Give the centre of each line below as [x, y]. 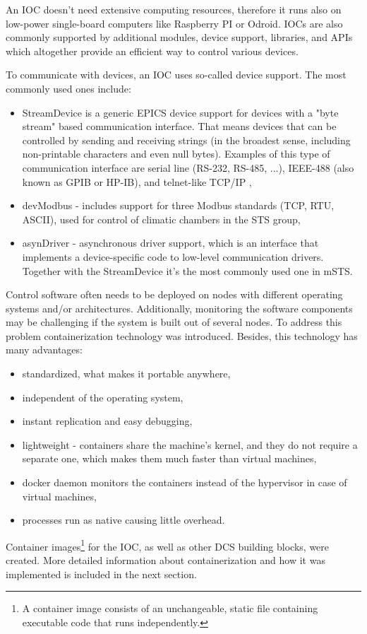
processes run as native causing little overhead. [124, 520]
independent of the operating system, [103, 397]
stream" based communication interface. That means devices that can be [179, 126]
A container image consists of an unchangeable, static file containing [170, 608]
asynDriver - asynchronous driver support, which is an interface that [170, 243]
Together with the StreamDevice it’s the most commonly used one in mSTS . [187, 270]
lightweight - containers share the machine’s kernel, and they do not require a [190, 444]
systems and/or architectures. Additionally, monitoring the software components [179, 308]
